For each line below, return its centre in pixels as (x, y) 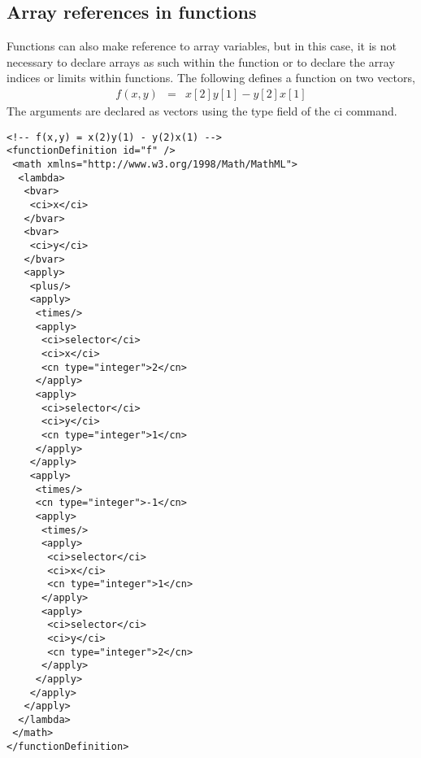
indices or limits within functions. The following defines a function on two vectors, (211, 78)
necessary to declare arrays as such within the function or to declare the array (201, 61)
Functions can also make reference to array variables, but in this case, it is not (202, 46)
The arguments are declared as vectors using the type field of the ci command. (202, 111)
